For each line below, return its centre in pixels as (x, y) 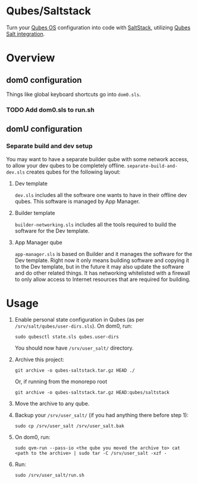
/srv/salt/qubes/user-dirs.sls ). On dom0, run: (73, 326)
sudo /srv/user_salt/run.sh (49, 476)
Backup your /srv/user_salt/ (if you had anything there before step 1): (102, 415)
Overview (31, 58)
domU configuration (44, 129)
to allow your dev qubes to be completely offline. (66, 165)
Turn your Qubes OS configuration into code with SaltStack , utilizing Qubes (98, 27)
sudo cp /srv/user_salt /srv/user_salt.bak (70, 426)
